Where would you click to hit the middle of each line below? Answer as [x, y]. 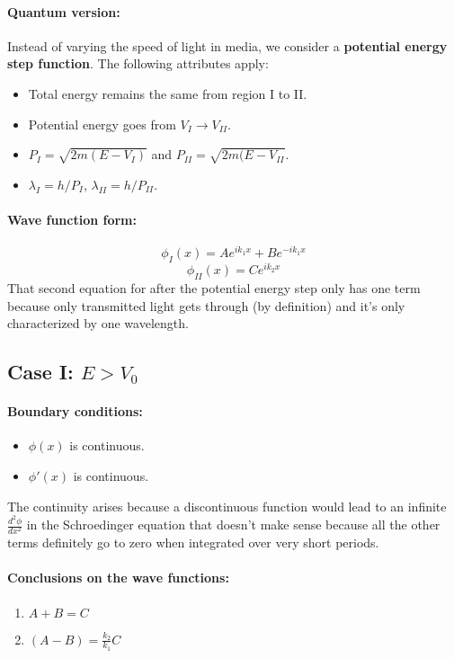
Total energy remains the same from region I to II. [168, 93]
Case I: [40, 372]
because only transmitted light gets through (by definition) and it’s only [206, 305]
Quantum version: [64, 11]
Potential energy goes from [102, 124]
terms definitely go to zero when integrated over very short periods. [193, 542]
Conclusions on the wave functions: [118, 578]
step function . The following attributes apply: [138, 63]
